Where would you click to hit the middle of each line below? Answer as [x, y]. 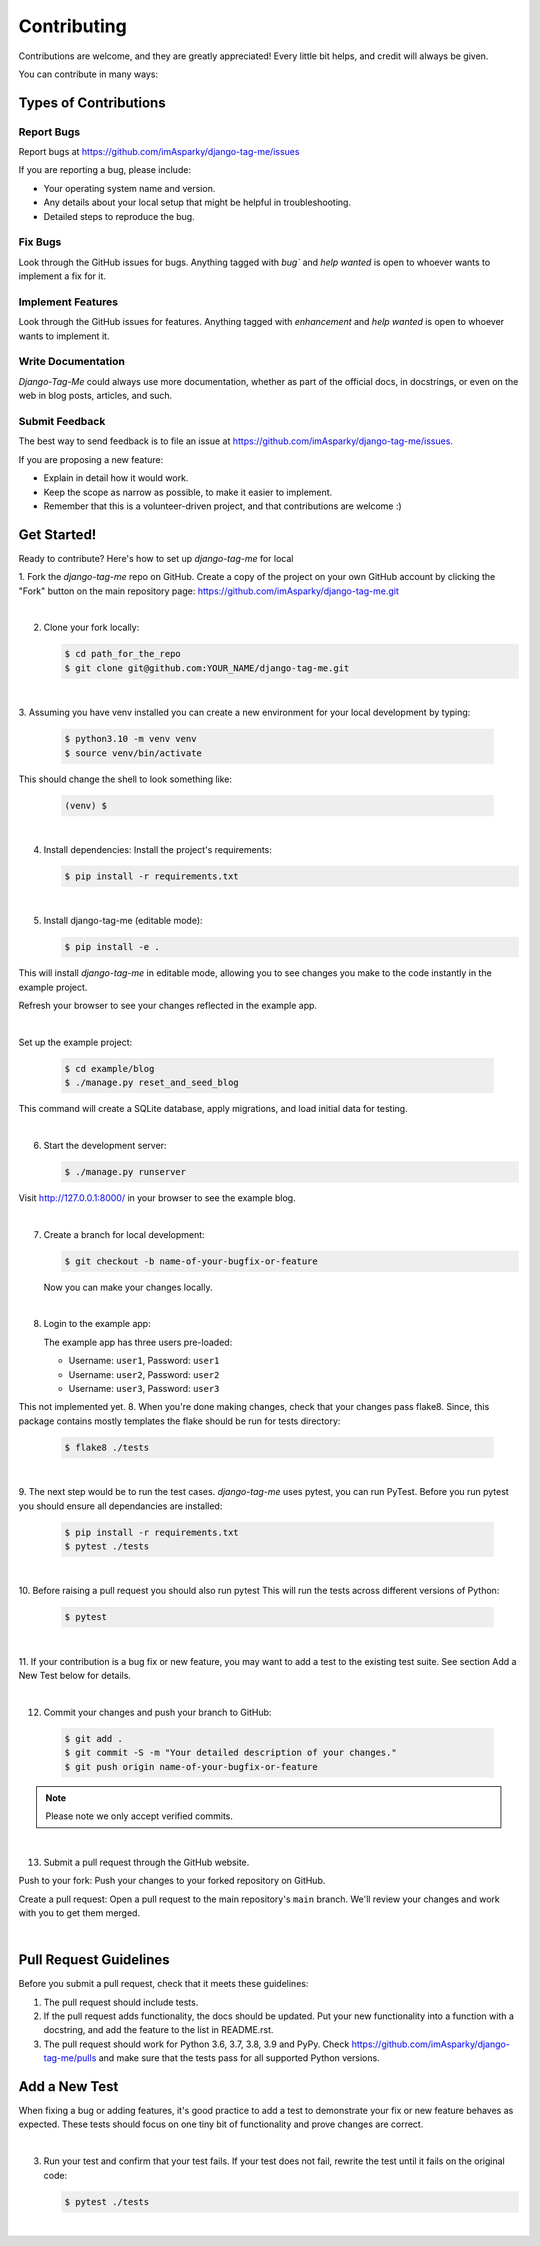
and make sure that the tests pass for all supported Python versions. [239, 2058]
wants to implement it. [64, 336]
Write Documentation [71, 362]
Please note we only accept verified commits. [139, 1816]
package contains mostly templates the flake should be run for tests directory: [179, 1421]
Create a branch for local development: [124, 1234]
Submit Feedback [62, 422]
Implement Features [68, 302]
